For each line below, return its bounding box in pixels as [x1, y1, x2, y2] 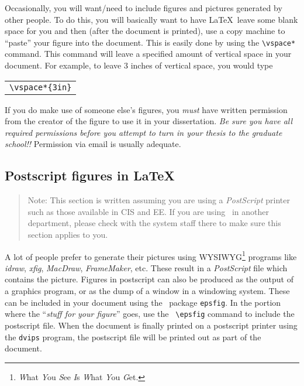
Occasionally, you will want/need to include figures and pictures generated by [5, 2, 282, 13]
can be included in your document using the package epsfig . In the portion [5, 296, 281, 308]
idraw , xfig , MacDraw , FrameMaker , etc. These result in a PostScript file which [5, 261, 288, 274]
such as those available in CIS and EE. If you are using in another [27, 205, 270, 217]
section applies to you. [27, 228, 108, 240]
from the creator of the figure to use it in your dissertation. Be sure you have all [5, 115, 293, 127]
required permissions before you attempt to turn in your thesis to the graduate [5, 126, 282, 138]
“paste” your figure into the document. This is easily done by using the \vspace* [5, 36, 296, 48]
